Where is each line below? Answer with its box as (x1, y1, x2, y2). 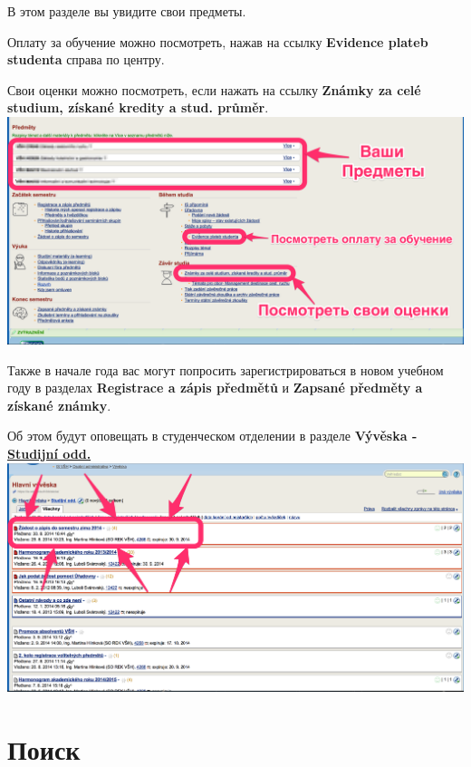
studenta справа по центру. (7, 50, 165, 69)
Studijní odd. (7, 443, 91, 462)
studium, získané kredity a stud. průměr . (7, 98, 269, 117)
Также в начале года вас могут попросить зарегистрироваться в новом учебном (7, 360, 444, 379)
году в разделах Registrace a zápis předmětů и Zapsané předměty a (7, 378, 423, 397)
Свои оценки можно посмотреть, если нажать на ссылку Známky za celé (7, 80, 421, 99)
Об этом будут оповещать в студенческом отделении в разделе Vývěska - (7, 426, 418, 445)
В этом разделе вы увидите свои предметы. (7, 2, 246, 20)
